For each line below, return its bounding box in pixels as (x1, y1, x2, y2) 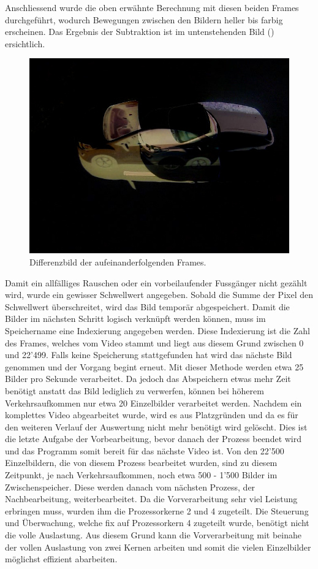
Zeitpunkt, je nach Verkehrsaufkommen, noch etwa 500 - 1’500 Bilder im (5, 468, 278, 481)
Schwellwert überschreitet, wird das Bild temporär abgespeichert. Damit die (5, 300, 290, 313)
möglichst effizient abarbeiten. (5, 552, 118, 565)
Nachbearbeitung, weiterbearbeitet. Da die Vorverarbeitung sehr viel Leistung (5, 492, 298, 505)
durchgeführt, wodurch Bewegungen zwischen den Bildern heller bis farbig (5, 13, 283, 26)
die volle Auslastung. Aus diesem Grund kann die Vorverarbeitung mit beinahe (5, 529, 301, 541)
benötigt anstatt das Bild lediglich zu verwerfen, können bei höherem (5, 384, 264, 397)
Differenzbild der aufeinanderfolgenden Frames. (29, 255, 206, 268)
